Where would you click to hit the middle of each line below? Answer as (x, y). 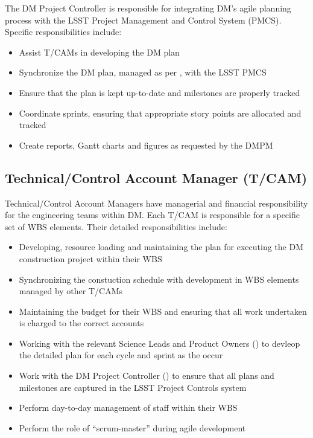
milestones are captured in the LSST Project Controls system (133, 387)
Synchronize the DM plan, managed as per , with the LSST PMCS (143, 72)
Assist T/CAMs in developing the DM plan (99, 52)
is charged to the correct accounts (81, 323)
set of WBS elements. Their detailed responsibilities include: (116, 226)
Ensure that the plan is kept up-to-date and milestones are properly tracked (160, 92)
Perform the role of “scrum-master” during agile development (132, 427)
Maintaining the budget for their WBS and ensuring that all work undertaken (163, 311)
